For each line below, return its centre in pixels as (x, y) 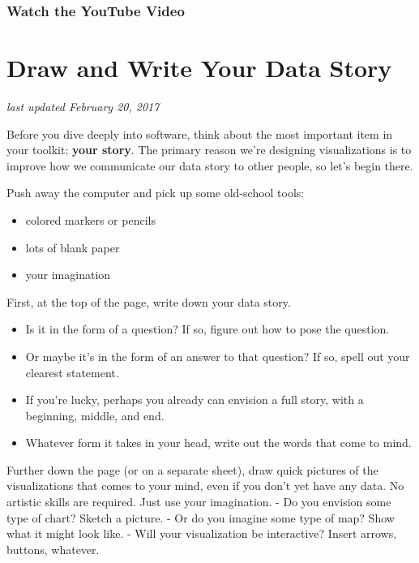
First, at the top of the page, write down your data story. (149, 301)
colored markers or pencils (90, 219)
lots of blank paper (73, 247)
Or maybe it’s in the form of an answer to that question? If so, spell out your (218, 356)
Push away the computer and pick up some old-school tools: (156, 193)
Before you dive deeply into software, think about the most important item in (200, 133)
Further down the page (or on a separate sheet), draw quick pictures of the (192, 469)
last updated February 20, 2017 (83, 106)
